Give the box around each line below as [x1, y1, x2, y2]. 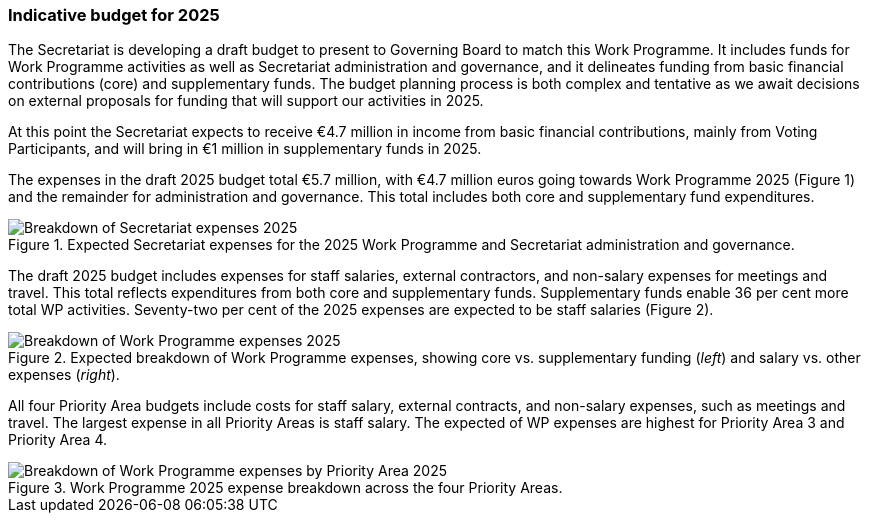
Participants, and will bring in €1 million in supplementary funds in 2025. [8, 140, 482, 158]
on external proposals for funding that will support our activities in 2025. [8, 92, 484, 110]
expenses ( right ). [8, 366, 120, 384]
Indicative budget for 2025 [8, 5, 220, 25]
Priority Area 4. [8, 431, 107, 449]
